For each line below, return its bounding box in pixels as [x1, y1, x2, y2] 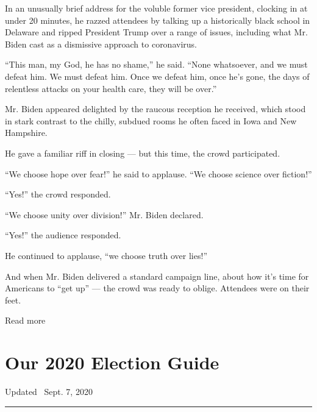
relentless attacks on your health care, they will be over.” [5, 82, 217, 94]
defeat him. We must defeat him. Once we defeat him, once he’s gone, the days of [5, 69, 310, 82]
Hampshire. [5, 126, 48, 139]
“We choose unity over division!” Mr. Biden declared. [5, 208, 204, 221]
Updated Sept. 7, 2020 [5, 385, 93, 397]
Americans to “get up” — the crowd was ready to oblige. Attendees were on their [5, 282, 310, 294]
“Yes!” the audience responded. [5, 229, 121, 241]
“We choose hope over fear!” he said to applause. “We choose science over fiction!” [5, 167, 312, 180]
